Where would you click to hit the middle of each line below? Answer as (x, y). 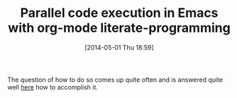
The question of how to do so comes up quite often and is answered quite (115, 80)
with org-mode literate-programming (119, 28)
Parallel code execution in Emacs (119, 13)
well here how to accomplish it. (53, 87)
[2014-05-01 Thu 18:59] (119, 47)
